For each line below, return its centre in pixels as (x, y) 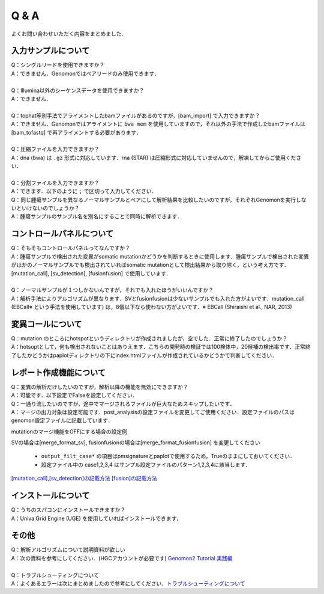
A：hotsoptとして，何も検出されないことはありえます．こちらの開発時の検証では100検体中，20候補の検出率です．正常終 (161, 347)
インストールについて (50, 496)
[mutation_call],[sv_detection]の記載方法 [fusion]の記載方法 (84, 479)
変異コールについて (46, 324)
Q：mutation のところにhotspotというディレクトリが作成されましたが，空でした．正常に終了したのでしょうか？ (149, 338)
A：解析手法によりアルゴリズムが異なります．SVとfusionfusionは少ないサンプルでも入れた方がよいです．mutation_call (158, 298)
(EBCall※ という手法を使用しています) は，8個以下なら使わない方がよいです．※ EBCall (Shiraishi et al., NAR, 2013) (151, 307)
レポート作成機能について (58, 372)
